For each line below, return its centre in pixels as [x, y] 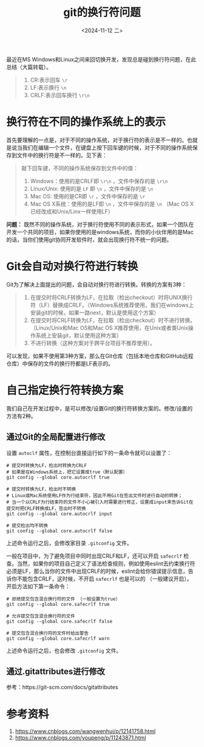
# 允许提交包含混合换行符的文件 [41, 616]
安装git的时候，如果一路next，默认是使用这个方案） [95, 312]
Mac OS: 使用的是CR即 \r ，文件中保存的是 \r [88, 196]
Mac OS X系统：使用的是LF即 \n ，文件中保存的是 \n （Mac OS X [112, 204]
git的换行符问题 [102, 12]
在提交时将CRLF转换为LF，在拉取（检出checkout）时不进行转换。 [113, 320]
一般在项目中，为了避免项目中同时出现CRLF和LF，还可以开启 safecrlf [94, 556]
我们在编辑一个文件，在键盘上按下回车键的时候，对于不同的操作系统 [107, 147]
